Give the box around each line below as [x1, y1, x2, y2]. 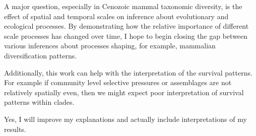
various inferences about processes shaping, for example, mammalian [4, 40, 216, 51]
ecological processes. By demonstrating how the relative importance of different [4, 21, 249, 31]
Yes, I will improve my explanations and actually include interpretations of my [4, 113, 247, 124]
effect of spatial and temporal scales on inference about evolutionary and [4, 11, 229, 21]
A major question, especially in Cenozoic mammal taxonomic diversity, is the [4, 1, 242, 11]
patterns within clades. [4, 97, 75, 107]
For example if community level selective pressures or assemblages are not [4, 77, 232, 88]
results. [4, 123, 26, 134]
